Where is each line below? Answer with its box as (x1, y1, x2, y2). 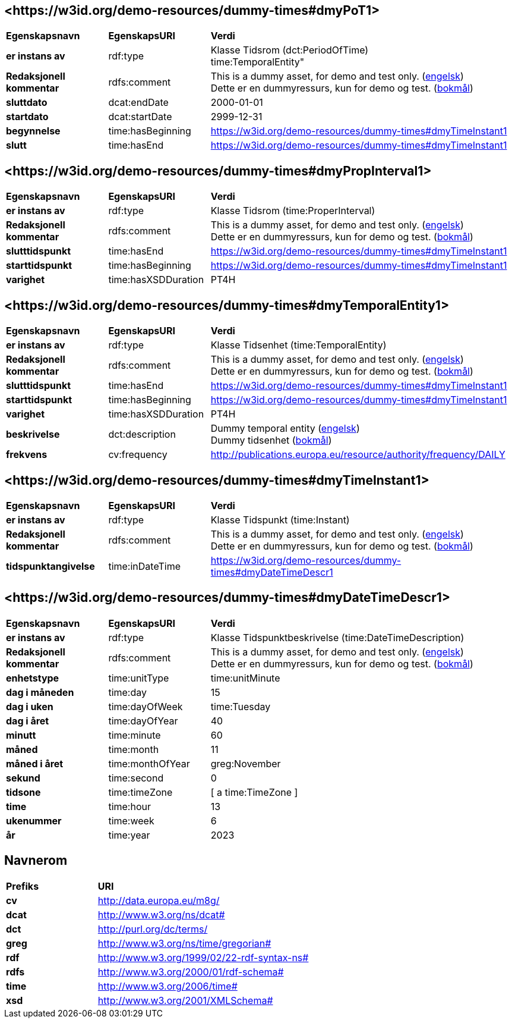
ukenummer (6, 814, 62, 827)
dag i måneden (6, 686, 74, 698)
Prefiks (6, 880, 39, 892)
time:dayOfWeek (108, 700, 183, 713)
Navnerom (4, 853, 68, 868)
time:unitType (108, 671, 169, 684)
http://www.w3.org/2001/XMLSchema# (97, 994, 273, 1006)
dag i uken (6, 700, 53, 713)
